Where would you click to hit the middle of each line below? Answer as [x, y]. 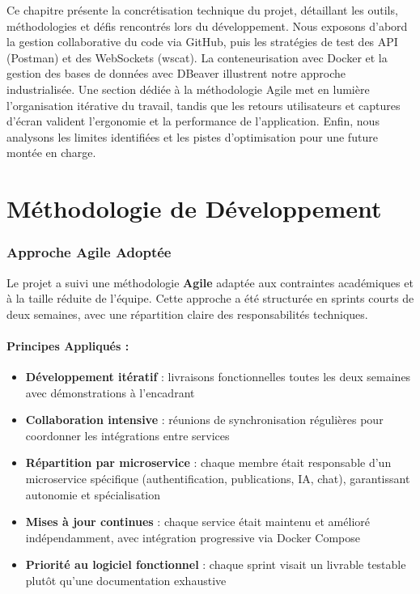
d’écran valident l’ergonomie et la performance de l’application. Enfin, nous [193, 121]
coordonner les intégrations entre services [127, 435]
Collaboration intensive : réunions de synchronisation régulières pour [204, 420]
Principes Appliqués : [68, 345]
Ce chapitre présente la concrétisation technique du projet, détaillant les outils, [202, 10]
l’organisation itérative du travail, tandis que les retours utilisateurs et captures [204, 105]
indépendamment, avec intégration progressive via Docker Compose [193, 537]
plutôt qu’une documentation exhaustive [126, 581]
